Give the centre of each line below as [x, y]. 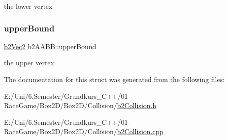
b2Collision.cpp [140, 131]
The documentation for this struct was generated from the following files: [114, 79]
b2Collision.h [137, 105]
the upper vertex [29, 63]
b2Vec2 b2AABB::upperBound [50, 46]
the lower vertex [28, 6]
